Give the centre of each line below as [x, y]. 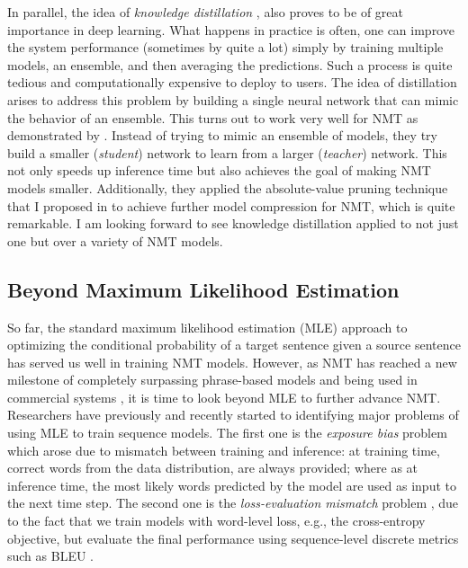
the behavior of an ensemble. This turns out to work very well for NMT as [213, 117]
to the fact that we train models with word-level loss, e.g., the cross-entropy [216, 521]
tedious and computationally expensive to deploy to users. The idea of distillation [232, 82]
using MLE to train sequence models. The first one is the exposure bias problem [227, 433]
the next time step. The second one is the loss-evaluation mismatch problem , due [233, 503]
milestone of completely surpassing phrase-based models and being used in [212, 380]
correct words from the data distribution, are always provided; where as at [213, 468]
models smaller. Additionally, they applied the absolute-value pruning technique [228, 187]
